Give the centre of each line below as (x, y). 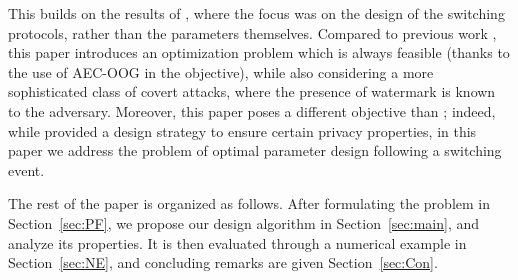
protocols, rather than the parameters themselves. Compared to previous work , (252, 32)
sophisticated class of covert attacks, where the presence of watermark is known (252, 91)
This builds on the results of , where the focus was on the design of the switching (256, 13)
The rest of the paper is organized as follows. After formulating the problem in (249, 203)
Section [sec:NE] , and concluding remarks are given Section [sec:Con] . (223, 262)
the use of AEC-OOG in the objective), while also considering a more (221, 71)
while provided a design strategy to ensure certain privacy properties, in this (242, 130)
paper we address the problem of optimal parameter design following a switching (255, 150)
